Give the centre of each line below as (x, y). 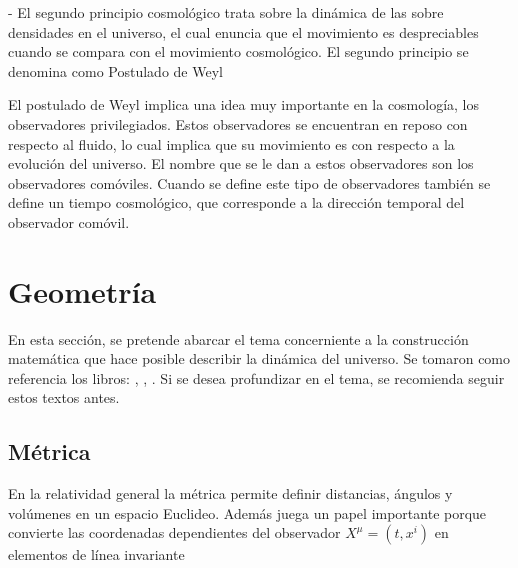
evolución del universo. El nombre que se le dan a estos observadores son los (241, 163)
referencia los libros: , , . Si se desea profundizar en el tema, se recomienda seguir (256, 377)
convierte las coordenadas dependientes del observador (174, 532)
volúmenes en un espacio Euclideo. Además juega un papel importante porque (247, 512)
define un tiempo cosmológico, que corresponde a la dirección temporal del (236, 202)
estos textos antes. (64, 397)
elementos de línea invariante (96, 554)
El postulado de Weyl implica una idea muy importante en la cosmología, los (244, 104)
